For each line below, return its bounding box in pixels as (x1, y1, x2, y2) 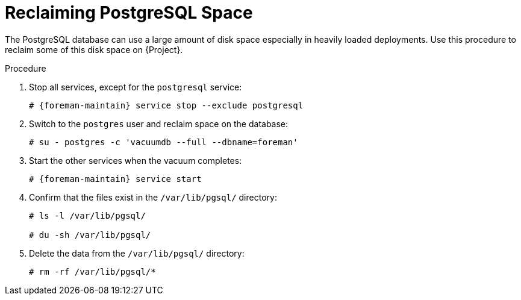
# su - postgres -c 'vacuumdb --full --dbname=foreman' (29, 137, 298, 147)
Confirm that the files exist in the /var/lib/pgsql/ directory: (29, 192, 277, 202)
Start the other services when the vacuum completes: (29, 155, 242, 166)
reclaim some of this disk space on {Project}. (5, 44, 183, 55)
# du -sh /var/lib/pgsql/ (29, 230, 151, 240)
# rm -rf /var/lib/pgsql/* (29, 266, 156, 277)
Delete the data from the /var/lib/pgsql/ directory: (29, 248, 245, 258)
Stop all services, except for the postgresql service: (29, 81, 242, 92)
